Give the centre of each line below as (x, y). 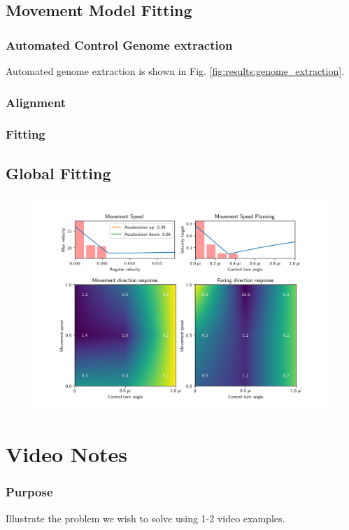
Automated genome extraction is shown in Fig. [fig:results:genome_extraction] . (175, 71)
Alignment (36, 102)
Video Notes (67, 454)
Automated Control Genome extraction (119, 44)
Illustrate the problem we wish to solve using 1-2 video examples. (145, 518)
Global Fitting (58, 173)
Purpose (29, 492)
